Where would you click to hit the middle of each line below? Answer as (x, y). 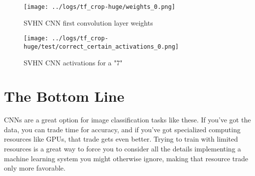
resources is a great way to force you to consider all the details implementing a (123, 149)
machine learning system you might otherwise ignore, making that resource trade (126, 158)
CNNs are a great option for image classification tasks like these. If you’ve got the (127, 120)
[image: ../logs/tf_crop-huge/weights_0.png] (99, 7)
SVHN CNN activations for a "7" (73, 62)
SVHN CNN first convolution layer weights (88, 22)
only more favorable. (35, 168)
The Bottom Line (64, 96)
